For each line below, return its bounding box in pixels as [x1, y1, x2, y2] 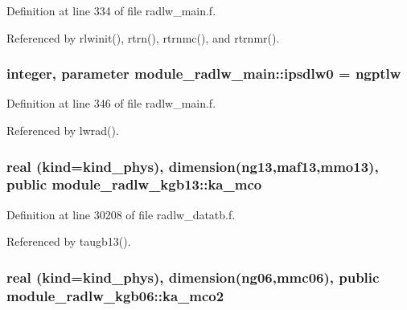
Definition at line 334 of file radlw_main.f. [6, 2, 216, 18]
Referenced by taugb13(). [6, 233, 131, 250]
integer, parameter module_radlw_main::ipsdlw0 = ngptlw [6, 63, 401, 84]
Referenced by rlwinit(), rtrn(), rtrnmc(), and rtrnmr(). [6, 29, 280, 46]
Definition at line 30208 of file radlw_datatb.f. [6, 206, 236, 222]
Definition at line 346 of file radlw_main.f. [6, 95, 216, 112]
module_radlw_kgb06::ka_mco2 [6, 285, 224, 305]
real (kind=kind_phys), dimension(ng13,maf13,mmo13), [6, 156, 379, 176]
